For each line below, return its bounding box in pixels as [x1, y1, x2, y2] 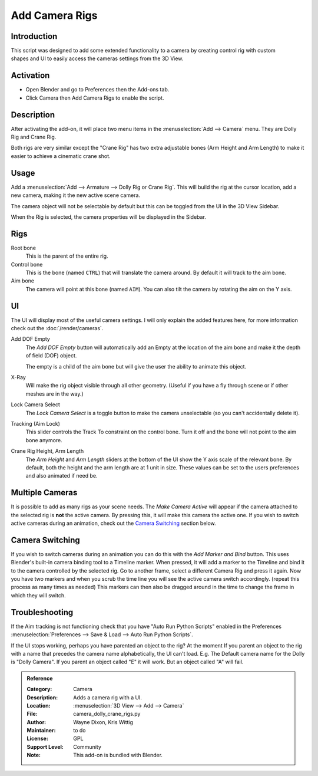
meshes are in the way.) [25, 390, 84, 397]
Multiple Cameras [11, 488, 78, 498]
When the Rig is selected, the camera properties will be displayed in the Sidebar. [11, 213, 206, 221]
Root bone [11, 244, 37, 251]
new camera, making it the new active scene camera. [11, 192, 141, 199]
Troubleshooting [11, 607, 74, 617]
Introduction [11, 31, 58, 41]
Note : [26, 752, 41, 759]
